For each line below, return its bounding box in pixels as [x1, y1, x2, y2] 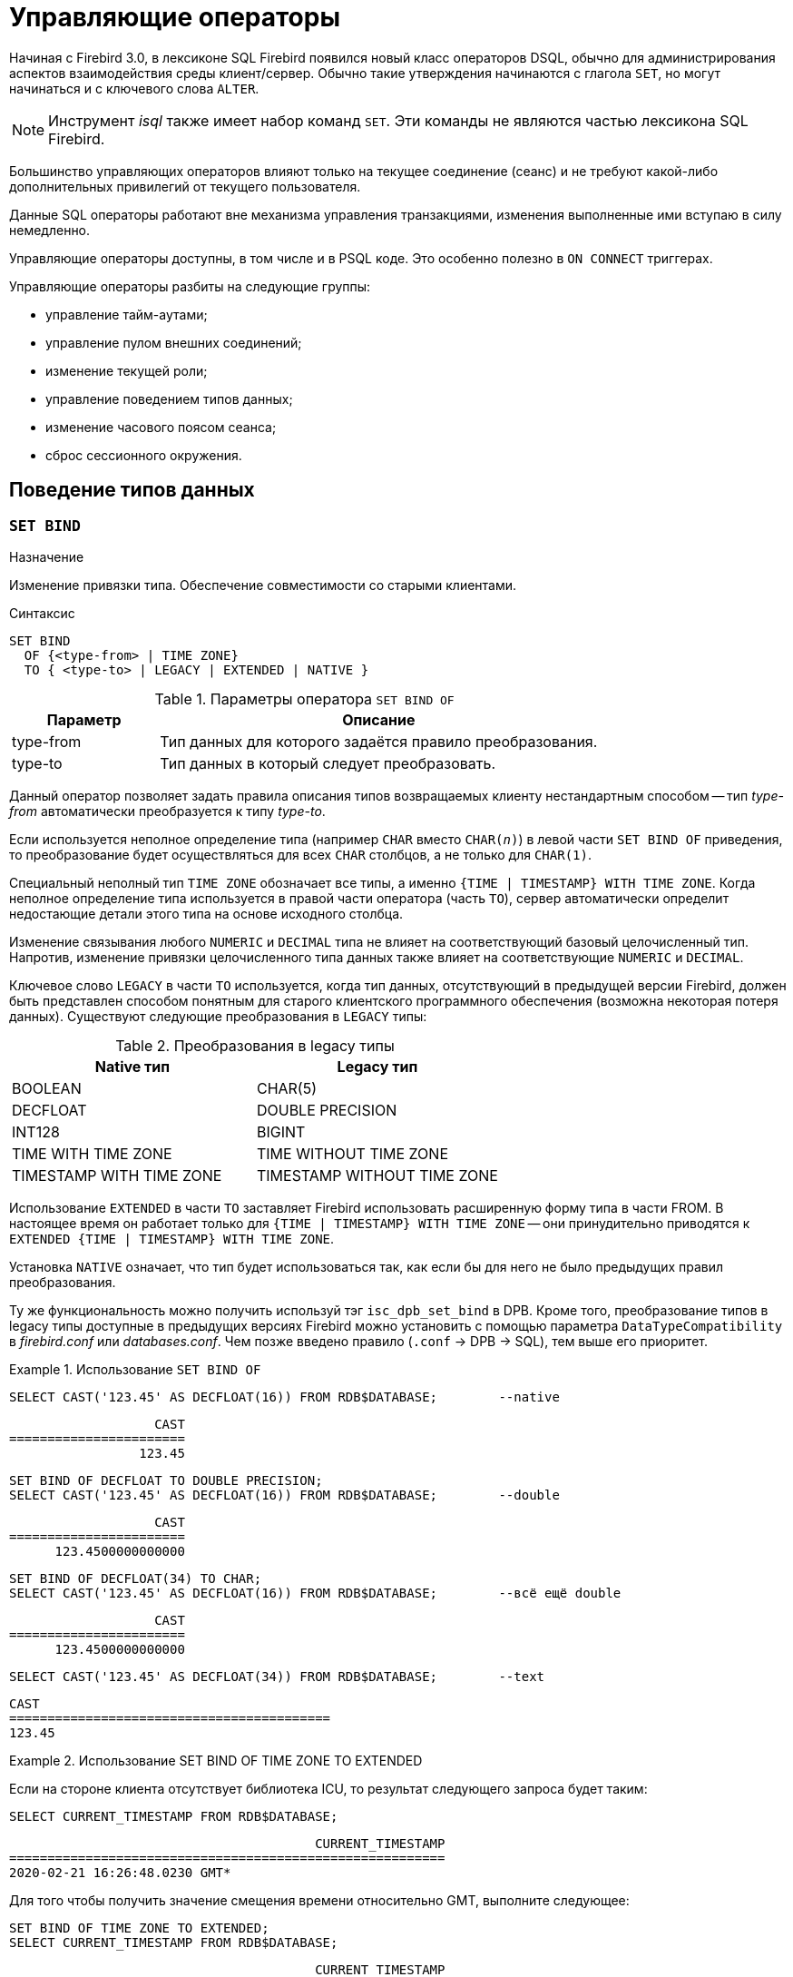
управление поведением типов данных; [45, 390, 293, 407]
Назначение [9, 548, 84, 565]
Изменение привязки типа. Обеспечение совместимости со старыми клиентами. [9, 576, 517, 593]
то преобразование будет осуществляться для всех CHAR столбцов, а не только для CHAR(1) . [9, 846, 592, 862]
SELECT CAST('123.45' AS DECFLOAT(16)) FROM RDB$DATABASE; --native [9, 1389, 560, 1404]
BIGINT [256, 1122, 306, 1141]
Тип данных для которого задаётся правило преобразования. [160, 732, 598, 751]
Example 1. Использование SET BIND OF [9, 1361, 261, 1377]
